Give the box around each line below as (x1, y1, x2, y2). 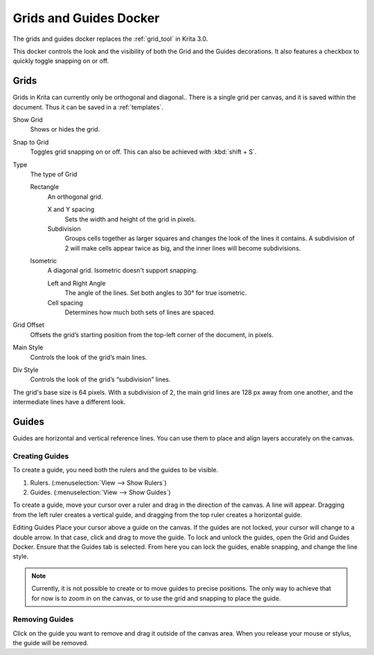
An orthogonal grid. (47, 192, 103, 201)
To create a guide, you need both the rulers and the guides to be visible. (12, 466, 219, 474)
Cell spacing (47, 298, 83, 307)
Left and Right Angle (47, 279, 106, 287)
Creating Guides (12, 451, 69, 460)
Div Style (12, 366, 39, 374)
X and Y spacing (47, 205, 95, 214)
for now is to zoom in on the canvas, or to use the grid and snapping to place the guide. (31, 594, 281, 602)
